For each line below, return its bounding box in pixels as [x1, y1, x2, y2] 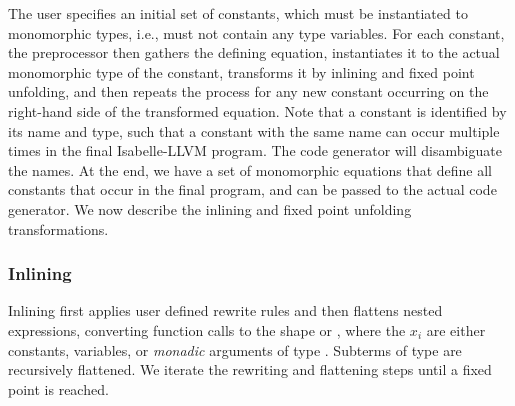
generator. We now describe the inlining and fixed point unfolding [8, 198, 412, 219]
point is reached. [8, 378, 109, 399]
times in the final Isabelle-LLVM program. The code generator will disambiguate [8, 140, 502, 161]
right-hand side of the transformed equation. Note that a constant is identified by [8, 100, 507, 121]
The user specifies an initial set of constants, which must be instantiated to [8, 3, 468, 23]
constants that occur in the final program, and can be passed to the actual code [8, 179, 497, 200]
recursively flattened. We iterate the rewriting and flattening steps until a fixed [8, 359, 492, 380]
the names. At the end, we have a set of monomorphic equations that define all [8, 159, 493, 180]
